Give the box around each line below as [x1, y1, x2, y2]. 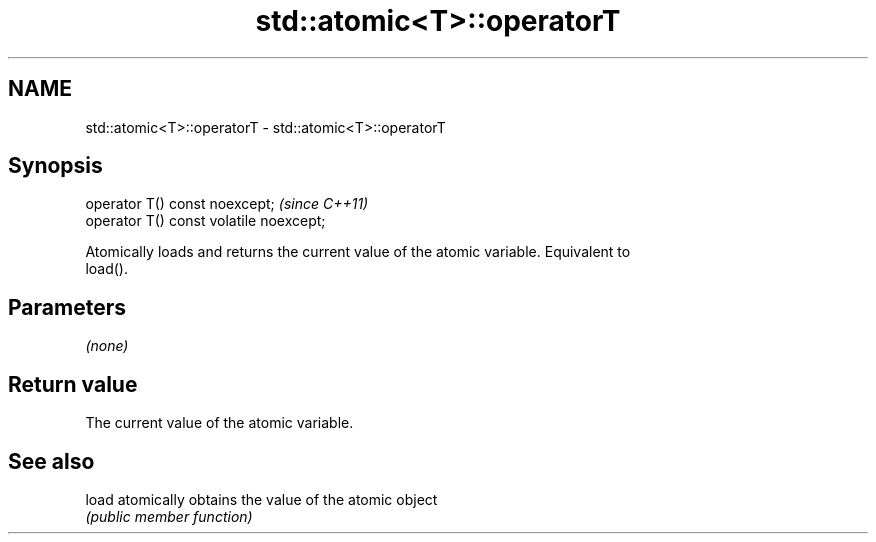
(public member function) [85, 507, 253, 525]
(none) [85, 337, 129, 355]
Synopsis [8, 153, 103, 179]
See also [8, 448, 95, 474]
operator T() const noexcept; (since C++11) [85, 195, 369, 213]
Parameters [8, 294, 126, 320]
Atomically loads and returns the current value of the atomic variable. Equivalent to [85, 243, 631, 261]
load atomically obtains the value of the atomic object [85, 490, 438, 508]
